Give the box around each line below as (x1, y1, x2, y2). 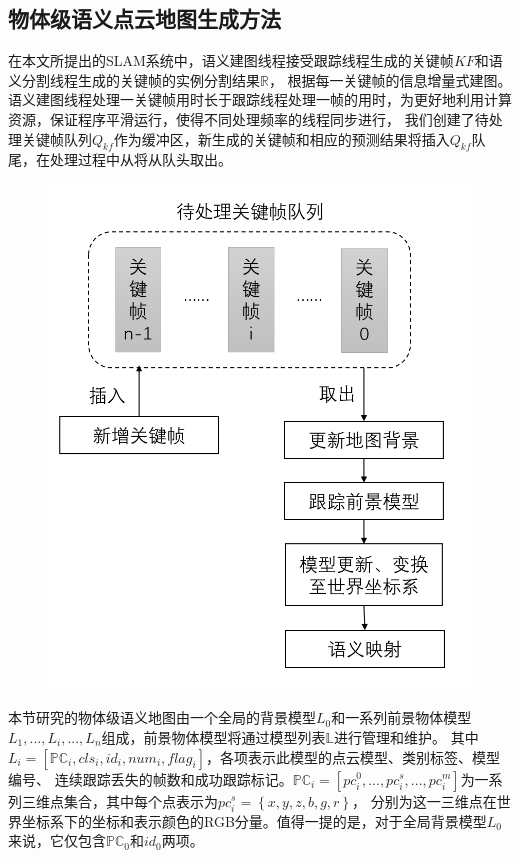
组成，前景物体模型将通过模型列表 (101, 726, 326, 747)
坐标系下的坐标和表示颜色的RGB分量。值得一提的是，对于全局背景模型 (21, 810, 487, 831)
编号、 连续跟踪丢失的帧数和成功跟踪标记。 (8, 768, 293, 789)
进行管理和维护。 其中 (334, 726, 479, 747)
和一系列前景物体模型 (331, 707, 472, 728)
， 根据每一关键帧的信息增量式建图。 (268, 69, 512, 90)
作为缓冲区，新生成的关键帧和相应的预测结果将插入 (113, 128, 450, 149)
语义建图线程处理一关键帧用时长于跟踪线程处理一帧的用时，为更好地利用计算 (8, 89, 512, 110)
